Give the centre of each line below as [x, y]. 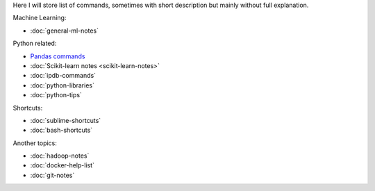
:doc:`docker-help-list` [62, 165]
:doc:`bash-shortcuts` [61, 130]
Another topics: [35, 143]
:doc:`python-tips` [56, 95]
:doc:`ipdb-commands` [63, 76]
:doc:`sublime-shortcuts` [66, 120]
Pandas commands [58, 56]
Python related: [35, 43]
